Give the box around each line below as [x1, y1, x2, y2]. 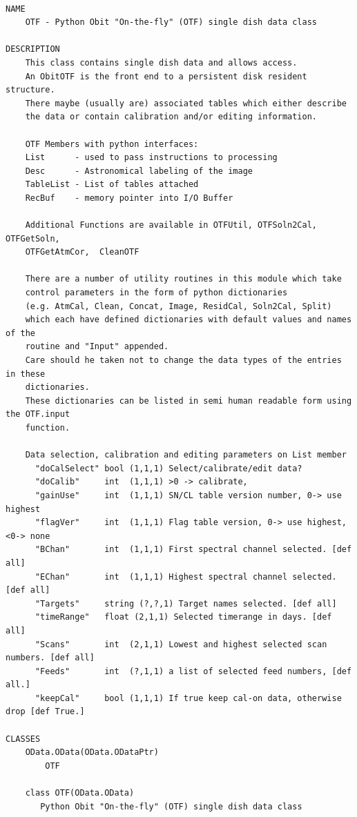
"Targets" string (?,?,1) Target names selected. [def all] [35, 598, 337, 609]
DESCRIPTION [6, 44, 60, 55]
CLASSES [6, 734, 41, 744]
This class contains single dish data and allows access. [25, 57, 298, 68]
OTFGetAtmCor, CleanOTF [25, 247, 139, 257]
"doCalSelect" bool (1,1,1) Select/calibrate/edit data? [35, 463, 302, 473]
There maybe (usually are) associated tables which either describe [25, 98, 347, 108]
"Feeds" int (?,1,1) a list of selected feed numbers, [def [35, 666, 352, 676]
